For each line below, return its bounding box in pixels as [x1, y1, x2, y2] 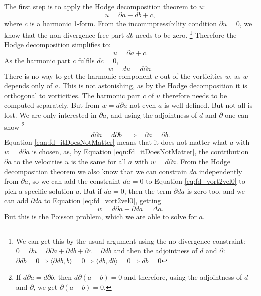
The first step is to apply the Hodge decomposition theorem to [4, 1, 197, 11]
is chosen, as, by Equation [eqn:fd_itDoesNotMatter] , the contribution [32, 146, 249, 157]
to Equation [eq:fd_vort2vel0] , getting [44, 195, 161, 206]
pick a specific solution [4, 185, 74, 196]
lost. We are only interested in [4, 110, 97, 120]
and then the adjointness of [113, 245, 198, 256]
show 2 [4, 120, 25, 132]
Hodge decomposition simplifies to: [4, 39, 111, 50]
